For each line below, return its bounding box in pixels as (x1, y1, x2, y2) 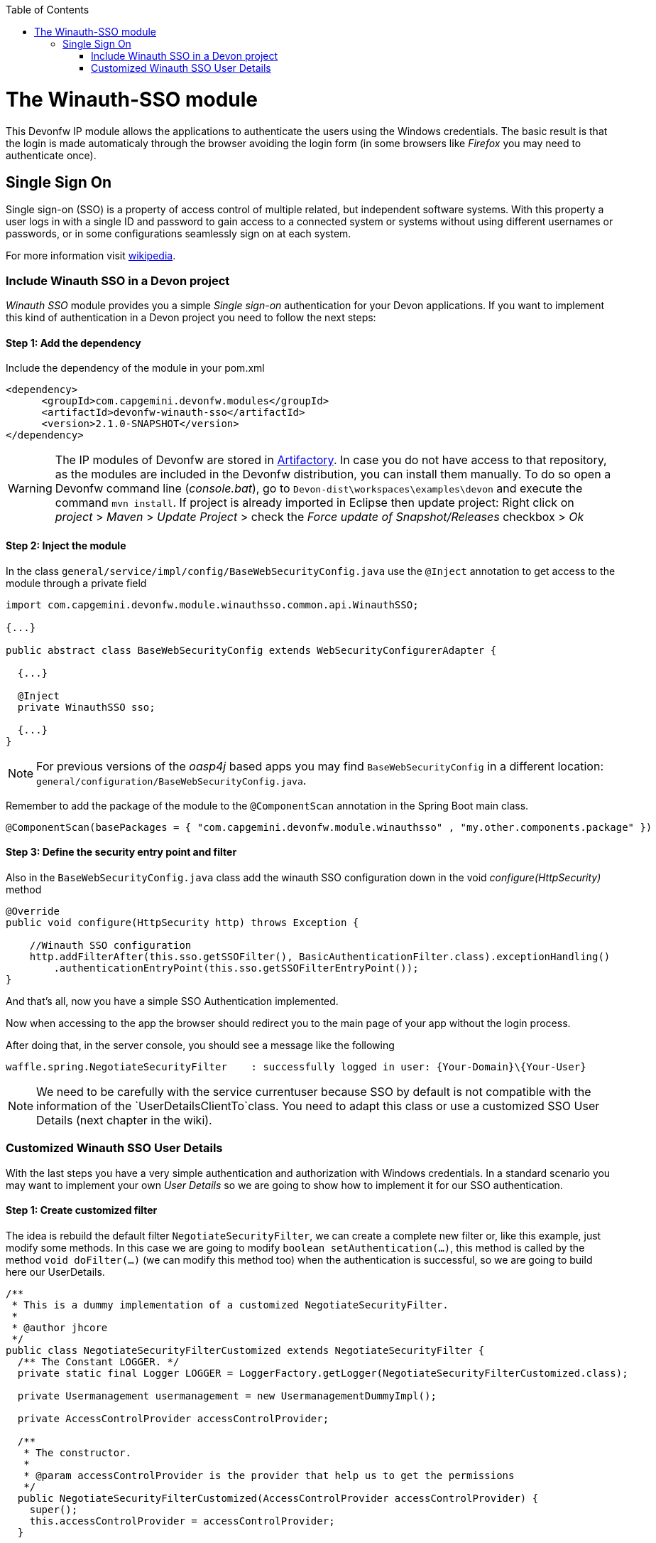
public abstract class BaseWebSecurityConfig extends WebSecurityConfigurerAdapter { (6, 644, 497, 656)
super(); (29, 1503, 78, 1515)
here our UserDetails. (6, 1265, 105, 1278)
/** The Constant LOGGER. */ (17, 1355, 180, 1367)
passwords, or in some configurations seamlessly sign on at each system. (6, 227, 351, 240)
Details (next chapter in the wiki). (36, 1112, 212, 1127)
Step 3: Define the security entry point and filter (6, 846, 237, 859)
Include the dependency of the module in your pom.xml (6, 362, 265, 375)
